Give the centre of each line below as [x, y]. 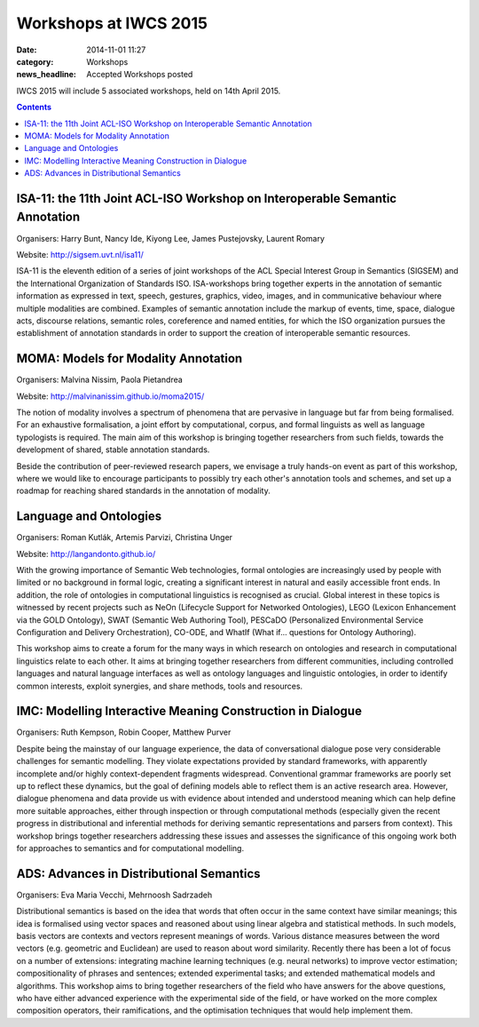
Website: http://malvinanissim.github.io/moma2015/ [110, 396]
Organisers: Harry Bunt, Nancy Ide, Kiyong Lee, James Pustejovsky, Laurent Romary [171, 238]
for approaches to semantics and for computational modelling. [130, 848]
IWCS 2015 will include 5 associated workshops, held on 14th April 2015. [149, 91]
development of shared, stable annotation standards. [113, 450]
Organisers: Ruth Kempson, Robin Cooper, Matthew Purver [124, 732]
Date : [27, 50]
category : [35, 61]
